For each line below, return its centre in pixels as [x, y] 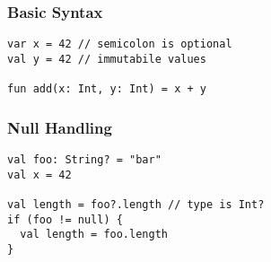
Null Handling [60, 127]
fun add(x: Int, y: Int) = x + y [107, 89]
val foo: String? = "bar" [84, 160]
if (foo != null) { [65, 219]
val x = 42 [39, 175]
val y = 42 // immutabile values [107, 59]
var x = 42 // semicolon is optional [120, 44]
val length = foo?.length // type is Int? [136, 205]
